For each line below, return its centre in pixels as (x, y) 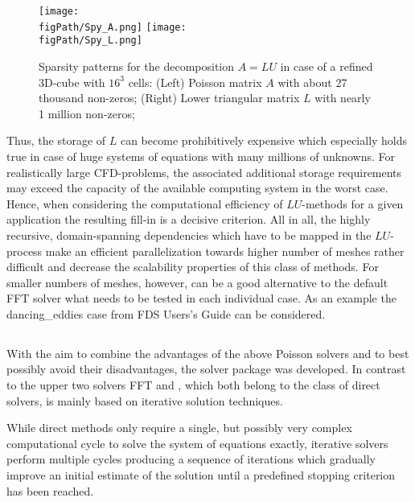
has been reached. (50, 490)
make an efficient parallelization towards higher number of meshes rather (225, 251)
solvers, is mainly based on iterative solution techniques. (145, 400)
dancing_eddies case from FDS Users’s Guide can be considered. (166, 313)
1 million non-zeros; (87, 113)
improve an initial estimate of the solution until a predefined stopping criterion (201, 475)
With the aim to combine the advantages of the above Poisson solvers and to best (208, 353)
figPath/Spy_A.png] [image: (113, 27)
